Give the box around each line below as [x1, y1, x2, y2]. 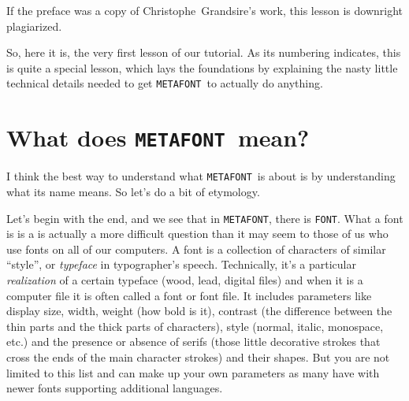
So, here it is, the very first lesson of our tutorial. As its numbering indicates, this [6, 44, 401, 61]
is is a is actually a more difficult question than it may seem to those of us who [6, 225, 389, 242]
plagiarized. [6, 17, 62, 34]
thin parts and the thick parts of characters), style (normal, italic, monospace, [6, 317, 384, 334]
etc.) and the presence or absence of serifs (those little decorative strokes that [6, 333, 381, 350]
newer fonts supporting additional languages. [6, 380, 223, 396]
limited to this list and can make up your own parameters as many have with [6, 364, 380, 381]
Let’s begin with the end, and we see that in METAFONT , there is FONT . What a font [6, 210, 403, 226]
